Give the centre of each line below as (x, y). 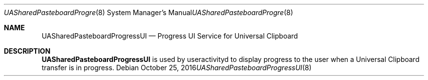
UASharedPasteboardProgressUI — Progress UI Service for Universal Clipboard (170, 36)
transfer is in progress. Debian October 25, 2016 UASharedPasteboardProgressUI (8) (177, 68)
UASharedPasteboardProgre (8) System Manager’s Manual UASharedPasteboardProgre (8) (149, 12)
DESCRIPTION (27, 51)
